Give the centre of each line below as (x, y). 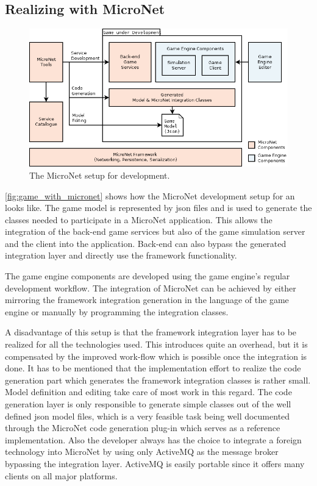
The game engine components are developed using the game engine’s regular (148, 276)
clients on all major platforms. (61, 475)
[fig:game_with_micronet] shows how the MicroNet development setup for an (150, 195)
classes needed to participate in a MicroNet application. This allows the (139, 219)
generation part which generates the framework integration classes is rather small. (158, 380)
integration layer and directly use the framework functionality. (121, 255)
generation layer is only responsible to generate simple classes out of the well (148, 404)
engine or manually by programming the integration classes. (117, 311)
